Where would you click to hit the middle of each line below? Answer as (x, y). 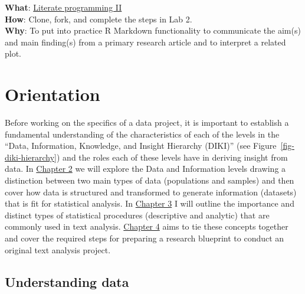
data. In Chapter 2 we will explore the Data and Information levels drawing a (145, 169)
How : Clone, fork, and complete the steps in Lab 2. (99, 19)
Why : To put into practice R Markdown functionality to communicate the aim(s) (153, 30)
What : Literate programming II (63, 7)
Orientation (53, 94)
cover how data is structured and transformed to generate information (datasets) (151, 192)
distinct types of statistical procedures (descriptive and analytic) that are (137, 215)
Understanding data (67, 281)
